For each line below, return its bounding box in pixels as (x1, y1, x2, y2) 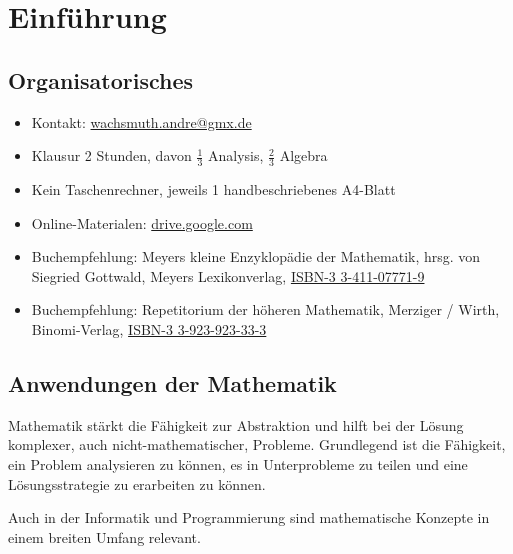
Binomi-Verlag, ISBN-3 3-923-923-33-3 (31, 318, 267, 339)
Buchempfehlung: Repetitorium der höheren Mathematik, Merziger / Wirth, (31, 299, 500, 320)
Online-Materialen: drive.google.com (31, 212, 253, 233)
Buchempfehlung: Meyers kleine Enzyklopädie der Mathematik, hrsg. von (31, 246, 481, 267)
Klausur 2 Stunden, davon (31, 145, 192, 166)
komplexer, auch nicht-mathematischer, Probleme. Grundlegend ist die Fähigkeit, (8, 434, 506, 455)
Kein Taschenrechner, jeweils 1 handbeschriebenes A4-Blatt (31, 179, 396, 199)
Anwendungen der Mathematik (8, 367, 337, 398)
